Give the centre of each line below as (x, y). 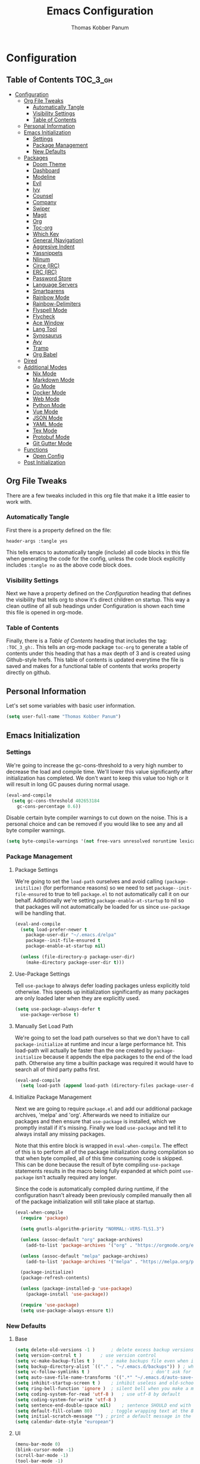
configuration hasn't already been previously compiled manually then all (103, 1195)
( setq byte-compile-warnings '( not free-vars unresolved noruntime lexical (102, 841)
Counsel (43, 196)
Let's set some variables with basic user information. (71, 706)
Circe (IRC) (46, 265)
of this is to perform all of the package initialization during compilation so (104, 1152)
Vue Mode (45, 411)
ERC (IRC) (45, 272)
